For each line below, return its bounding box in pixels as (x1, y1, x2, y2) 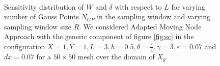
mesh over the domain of (77, 51, 155, 61)
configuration (4, 41, 45, 51)
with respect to (115, 1, 162, 12)
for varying (171, 1, 206, 12)
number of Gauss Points (4, 11, 79, 22)
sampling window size (4, 21, 71, 31)
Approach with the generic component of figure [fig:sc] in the (4, 31, 194, 42)
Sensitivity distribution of (4, 1, 84, 12)
